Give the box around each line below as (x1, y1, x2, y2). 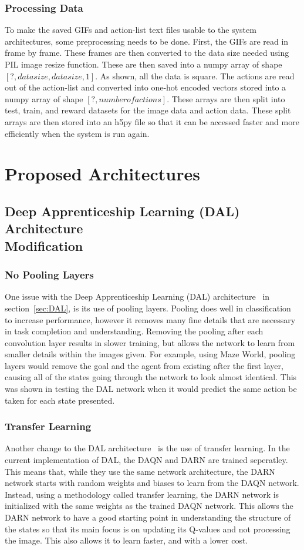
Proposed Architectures (5, 162, 200, 186)
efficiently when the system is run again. (5, 127, 150, 139)
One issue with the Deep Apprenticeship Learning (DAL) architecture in (5, 290, 270, 303)
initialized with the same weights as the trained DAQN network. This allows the (5, 499, 293, 512)
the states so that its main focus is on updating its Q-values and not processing (5, 522, 291, 535)
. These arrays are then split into (167, 92, 285, 105)
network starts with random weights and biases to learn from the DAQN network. (5, 477, 299, 489)
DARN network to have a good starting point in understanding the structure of (5, 511, 291, 524)
